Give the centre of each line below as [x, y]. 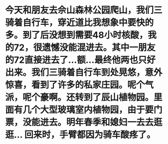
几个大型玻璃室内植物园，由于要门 [93, 110]
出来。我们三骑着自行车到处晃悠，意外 [84, 72]
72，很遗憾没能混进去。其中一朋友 [85, 48]
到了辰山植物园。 [119, 97]
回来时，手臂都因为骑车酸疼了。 [90, 135]
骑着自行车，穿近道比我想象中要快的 [80, 23]
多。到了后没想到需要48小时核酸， [77, 35]
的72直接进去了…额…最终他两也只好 [81, 60]
